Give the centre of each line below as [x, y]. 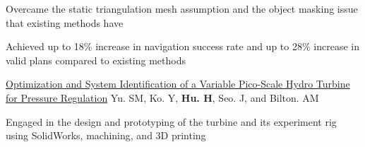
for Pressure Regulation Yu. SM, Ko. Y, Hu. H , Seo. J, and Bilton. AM [162, 97]
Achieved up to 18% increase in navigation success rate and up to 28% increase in [182, 46]
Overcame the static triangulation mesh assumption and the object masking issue [182, 8]
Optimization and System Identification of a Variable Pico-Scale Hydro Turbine [178, 84]
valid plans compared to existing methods [96, 60]
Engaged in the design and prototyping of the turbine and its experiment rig [171, 121]
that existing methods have [65, 22]
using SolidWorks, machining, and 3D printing [106, 135]
